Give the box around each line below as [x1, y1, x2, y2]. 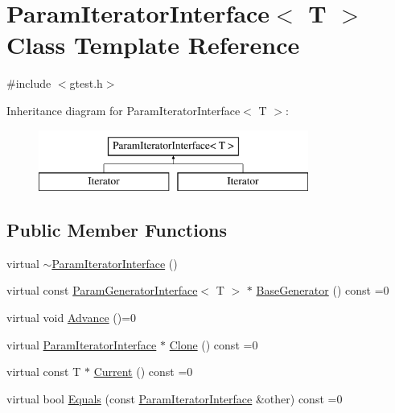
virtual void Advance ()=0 [6, 309, 137, 326]
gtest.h [69, 75, 103, 92]
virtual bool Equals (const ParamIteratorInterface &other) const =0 [6, 390, 343, 407]
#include [6, 75, 51, 92]
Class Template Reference [6, 28, 300, 61]
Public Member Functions [6, 217, 227, 242]
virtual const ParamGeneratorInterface [6, 282, 198, 299]
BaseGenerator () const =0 [256, 282, 389, 299]
